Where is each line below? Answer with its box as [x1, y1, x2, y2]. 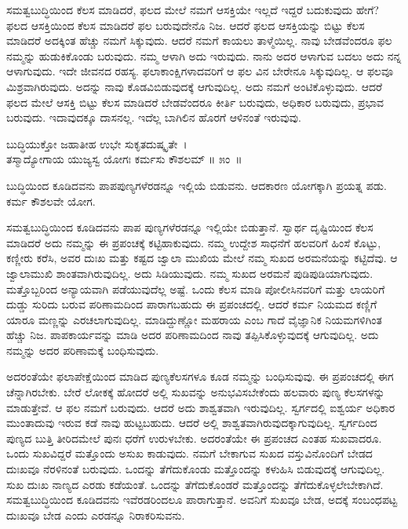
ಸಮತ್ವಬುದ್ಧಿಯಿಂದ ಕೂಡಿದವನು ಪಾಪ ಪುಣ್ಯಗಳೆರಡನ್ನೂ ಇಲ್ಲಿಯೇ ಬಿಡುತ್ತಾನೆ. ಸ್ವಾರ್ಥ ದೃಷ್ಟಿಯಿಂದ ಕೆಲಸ [6, 219, 373, 235]
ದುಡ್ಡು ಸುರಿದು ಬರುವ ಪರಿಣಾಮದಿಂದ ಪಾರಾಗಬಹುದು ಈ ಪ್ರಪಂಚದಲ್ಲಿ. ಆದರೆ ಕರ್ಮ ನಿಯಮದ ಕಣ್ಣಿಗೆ [6, 296, 377, 312]
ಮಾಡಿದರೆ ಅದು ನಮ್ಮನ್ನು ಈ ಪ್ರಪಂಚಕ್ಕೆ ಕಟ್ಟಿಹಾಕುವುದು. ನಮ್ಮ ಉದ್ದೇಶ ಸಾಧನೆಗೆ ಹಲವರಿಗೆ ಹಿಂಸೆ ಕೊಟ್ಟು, [6, 234, 381, 250]
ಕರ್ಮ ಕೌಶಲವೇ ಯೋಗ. [6, 192, 96, 209]
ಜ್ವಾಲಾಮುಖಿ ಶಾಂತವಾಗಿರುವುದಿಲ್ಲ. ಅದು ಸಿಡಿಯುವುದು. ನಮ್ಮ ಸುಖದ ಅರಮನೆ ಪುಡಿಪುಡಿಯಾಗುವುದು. [6, 264, 373, 281]
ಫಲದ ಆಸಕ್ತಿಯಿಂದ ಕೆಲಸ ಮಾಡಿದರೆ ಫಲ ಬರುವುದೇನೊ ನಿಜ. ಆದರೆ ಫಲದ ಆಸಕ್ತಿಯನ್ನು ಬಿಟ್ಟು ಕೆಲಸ [6, 16, 365, 33]
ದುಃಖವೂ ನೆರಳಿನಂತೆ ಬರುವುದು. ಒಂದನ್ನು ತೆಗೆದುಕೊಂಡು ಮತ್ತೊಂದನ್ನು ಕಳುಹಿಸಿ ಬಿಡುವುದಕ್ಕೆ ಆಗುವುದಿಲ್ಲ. [6, 461, 385, 477]
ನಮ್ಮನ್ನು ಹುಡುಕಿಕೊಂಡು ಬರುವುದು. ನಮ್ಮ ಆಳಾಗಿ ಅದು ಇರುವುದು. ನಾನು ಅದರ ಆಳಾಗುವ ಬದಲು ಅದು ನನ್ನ [6, 47, 402, 64]
